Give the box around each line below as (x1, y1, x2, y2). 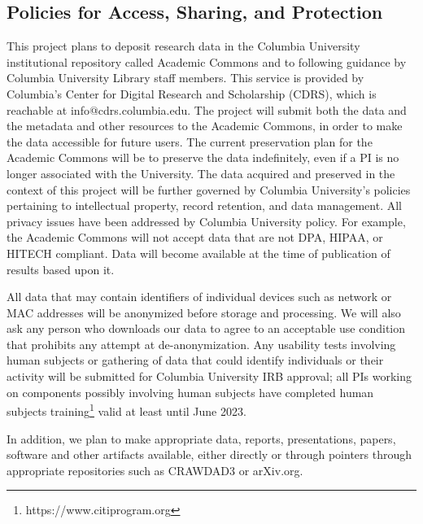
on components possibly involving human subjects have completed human (7, 383, 374, 400)
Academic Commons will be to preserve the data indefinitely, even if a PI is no (7, 149, 399, 166)
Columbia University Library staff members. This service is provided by (7, 69, 364, 86)
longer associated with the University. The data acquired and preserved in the (7, 164, 395, 181)
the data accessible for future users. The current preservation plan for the (7, 133, 373, 150)
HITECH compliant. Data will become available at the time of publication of (7, 244, 390, 261)
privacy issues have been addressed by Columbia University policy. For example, (7, 212, 406, 229)
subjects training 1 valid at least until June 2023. (7, 400, 246, 419)
